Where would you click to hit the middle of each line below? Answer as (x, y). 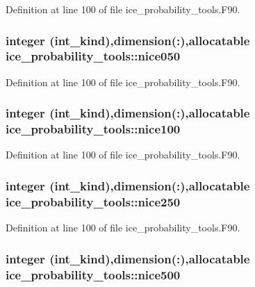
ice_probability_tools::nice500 (93, 274)
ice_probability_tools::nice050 (93, 56)
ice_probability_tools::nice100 (93, 129)
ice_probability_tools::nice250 (93, 201)
